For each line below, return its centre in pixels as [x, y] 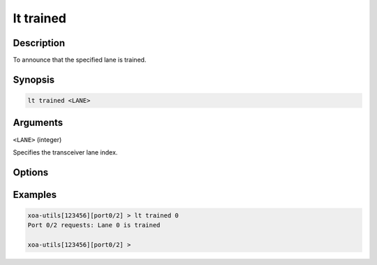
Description [39, 43]
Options [31, 172]
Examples [35, 195]
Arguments [38, 123]
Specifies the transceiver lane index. [65, 152]
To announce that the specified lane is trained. [80, 60]
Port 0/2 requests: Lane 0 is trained [94, 225]
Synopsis [34, 79]
